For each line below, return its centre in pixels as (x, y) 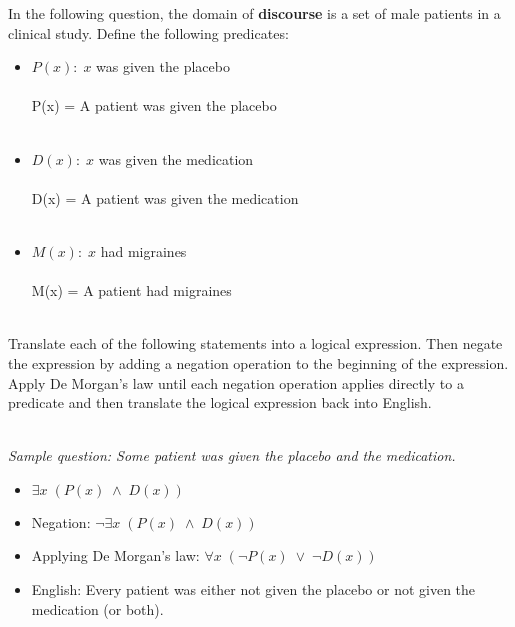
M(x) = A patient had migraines (131, 290)
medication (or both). (97, 608)
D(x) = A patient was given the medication (165, 197)
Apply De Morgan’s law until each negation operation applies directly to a (236, 382)
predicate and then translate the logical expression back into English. (220, 402)
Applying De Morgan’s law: (115, 555)
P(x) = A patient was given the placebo (154, 105)
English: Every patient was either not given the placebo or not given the (253, 589)
